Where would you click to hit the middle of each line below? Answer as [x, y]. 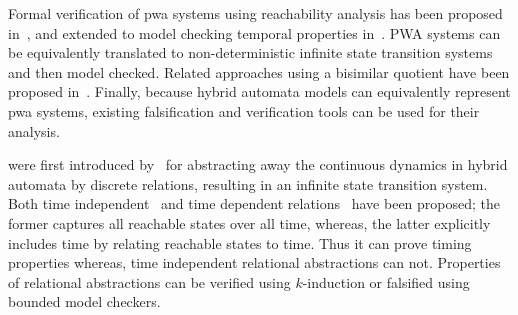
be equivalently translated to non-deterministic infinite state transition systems [250, 52]
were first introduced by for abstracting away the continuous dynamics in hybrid [258, 164]
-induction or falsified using [386, 281]
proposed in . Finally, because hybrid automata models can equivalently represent [259, 91]
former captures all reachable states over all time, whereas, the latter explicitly [249, 222]
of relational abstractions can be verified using [149, 281]
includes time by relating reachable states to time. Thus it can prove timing [240, 242]
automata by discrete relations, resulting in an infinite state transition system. [248, 183]
